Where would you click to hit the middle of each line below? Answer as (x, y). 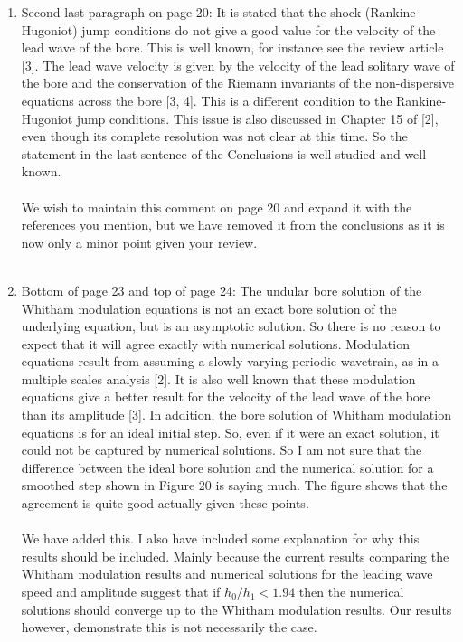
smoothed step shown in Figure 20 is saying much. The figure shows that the (234, 485)
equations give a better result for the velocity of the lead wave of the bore (226, 397)
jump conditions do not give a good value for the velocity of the (259, 29)
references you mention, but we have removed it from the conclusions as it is (233, 225)
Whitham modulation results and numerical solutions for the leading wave (227, 574)
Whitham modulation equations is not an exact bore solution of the (209, 308)
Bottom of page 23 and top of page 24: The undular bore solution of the (222, 290)
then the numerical (351, 591)
